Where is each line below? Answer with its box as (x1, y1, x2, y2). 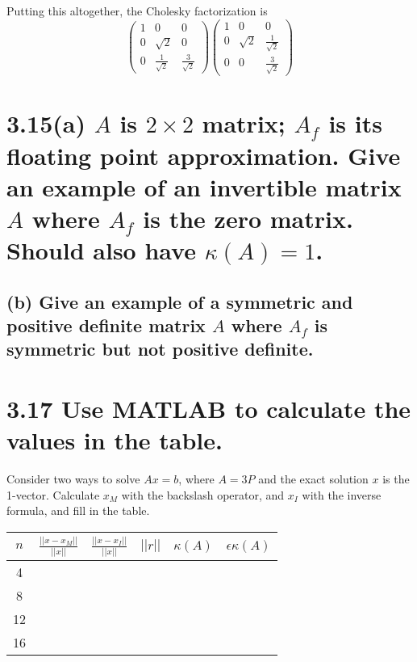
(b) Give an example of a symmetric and (6, 289, 353, 314)
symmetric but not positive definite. (6, 336, 314, 361)
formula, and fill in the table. (6, 502, 150, 519)
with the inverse (302, 486, 382, 503)
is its (328, 107, 382, 140)
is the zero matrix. (143, 201, 353, 234)
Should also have (6, 234, 196, 267)
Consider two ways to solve (6, 470, 140, 487)
